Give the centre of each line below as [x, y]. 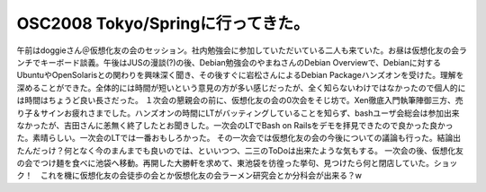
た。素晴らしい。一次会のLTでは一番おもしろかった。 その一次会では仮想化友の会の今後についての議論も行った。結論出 [239, 138]
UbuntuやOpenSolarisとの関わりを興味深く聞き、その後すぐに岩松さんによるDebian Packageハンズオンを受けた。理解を [240, 75]
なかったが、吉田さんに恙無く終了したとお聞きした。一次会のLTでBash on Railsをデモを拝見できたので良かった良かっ [235, 125]
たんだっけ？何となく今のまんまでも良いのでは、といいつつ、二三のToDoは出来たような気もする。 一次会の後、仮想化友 [240, 150]
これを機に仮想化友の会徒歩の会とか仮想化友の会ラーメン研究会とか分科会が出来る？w [201, 176]
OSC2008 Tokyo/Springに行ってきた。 [163, 23]
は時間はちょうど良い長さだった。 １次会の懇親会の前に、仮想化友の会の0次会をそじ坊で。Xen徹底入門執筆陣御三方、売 [240, 100]
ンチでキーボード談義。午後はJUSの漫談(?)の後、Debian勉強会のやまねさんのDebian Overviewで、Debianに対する [229, 62]
